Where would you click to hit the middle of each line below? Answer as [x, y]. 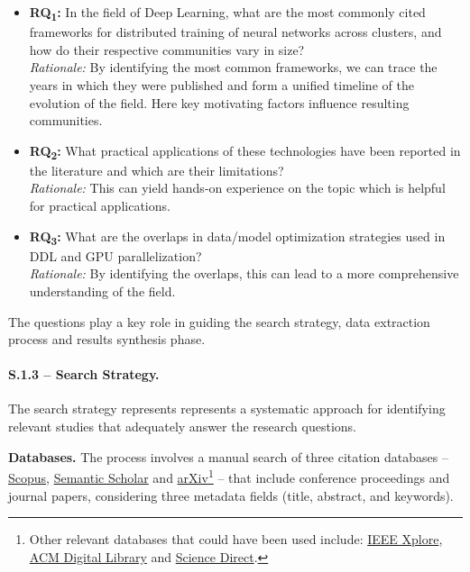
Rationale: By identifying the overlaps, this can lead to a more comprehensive [244, 273]
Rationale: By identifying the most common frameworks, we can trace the [233, 67]
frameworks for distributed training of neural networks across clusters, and [235, 32]
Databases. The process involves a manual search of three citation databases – [228, 456]
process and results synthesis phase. [107, 339]
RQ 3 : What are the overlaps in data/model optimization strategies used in [237, 237]
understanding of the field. [102, 291]
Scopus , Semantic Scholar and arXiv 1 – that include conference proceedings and [229, 476]
